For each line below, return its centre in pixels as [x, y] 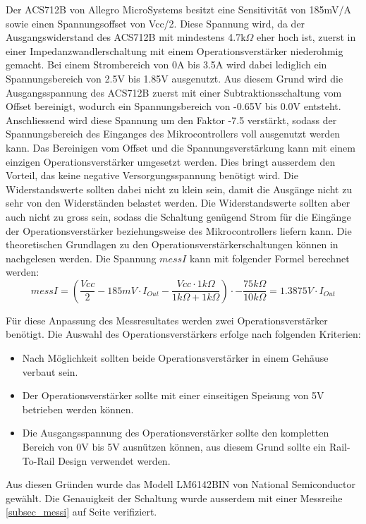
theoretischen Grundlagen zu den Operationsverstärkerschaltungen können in [172, 244]
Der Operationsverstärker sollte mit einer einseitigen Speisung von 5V [173, 395]
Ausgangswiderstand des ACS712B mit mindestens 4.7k [126, 37]
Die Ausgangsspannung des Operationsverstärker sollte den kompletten [176, 433]
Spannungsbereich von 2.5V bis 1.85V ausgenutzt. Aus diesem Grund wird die [175, 78]
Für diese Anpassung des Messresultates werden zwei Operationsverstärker [167, 320]
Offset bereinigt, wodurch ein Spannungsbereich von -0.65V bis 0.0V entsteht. [173, 106]
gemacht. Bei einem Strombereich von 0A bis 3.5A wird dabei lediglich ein [166, 65]
